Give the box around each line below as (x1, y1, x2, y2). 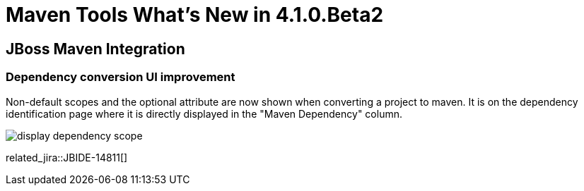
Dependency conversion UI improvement (6, 70, 235, 85)
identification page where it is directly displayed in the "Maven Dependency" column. (6, 107, 402, 120)
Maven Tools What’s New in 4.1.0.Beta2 (6, 3, 384, 27)
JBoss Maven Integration (6, 39, 185, 58)
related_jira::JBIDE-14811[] (6, 151, 128, 164)
